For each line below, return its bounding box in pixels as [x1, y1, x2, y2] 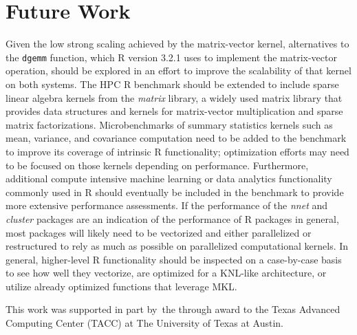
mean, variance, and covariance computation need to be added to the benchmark [6, 131, 347, 145]
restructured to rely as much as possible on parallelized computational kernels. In [6, 239, 349, 253]
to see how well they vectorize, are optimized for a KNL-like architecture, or [6, 266, 327, 280]
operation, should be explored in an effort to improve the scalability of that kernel [6, 63, 351, 78]
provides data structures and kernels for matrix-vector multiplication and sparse [6, 104, 343, 118]
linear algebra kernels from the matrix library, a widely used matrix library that [6, 90, 343, 105]
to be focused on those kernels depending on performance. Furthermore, [6, 158, 309, 172]
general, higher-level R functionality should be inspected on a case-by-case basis [6, 252, 342, 266]
